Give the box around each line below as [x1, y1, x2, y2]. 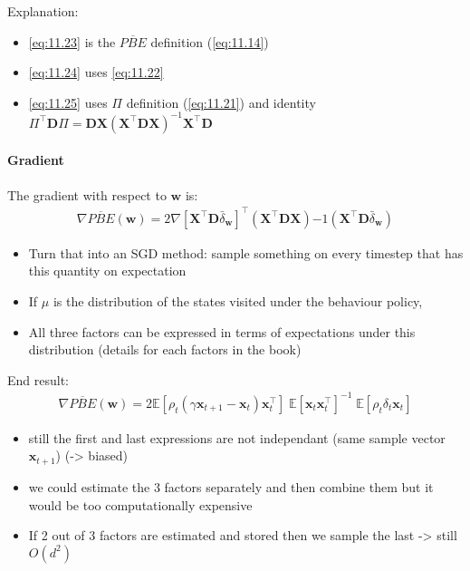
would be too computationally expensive [28, 495, 253, 514]
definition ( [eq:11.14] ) [150, 32, 269, 51]
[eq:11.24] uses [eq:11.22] [28, 63, 164, 82]
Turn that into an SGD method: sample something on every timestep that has [28, 243, 464, 262]
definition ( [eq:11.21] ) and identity [126, 92, 316, 111]
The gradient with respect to [7, 185, 167, 204]
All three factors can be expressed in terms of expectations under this [28, 322, 416, 341]
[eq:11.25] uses [28, 92, 108, 111]
